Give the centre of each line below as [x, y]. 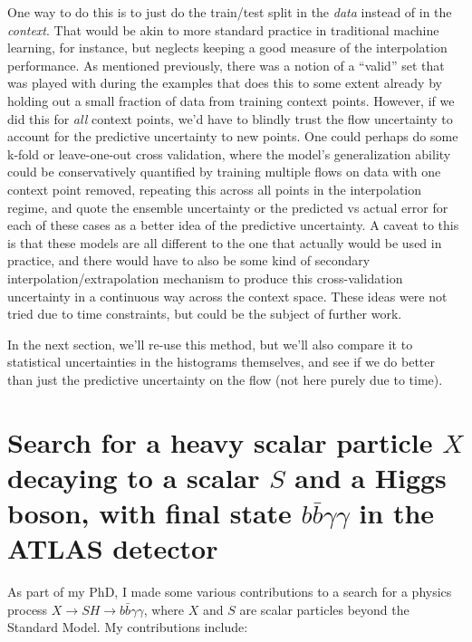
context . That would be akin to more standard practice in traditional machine [223, 29]
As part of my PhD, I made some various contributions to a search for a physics [230, 592]
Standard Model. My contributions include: [128, 627]
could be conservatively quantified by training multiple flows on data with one [224, 172]
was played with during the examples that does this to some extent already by [225, 83]
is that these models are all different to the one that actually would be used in [225, 242]
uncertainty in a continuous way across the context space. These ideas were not [227, 296]
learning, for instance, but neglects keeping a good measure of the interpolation [227, 48]
